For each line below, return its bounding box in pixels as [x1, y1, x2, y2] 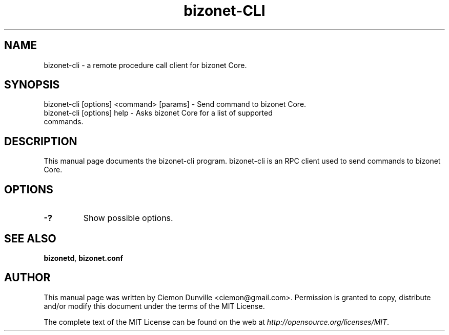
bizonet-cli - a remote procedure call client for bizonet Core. [44, 60, 247, 70]
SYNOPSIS [4, 78, 60, 92]
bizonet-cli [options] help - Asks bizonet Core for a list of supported [44, 108, 273, 118]
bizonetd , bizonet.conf [44, 253, 124, 262]
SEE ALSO [4, 232, 56, 245]
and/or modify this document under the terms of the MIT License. [44, 301, 265, 310]
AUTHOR [4, 271, 51, 284]
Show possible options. [83, 213, 173, 224]
